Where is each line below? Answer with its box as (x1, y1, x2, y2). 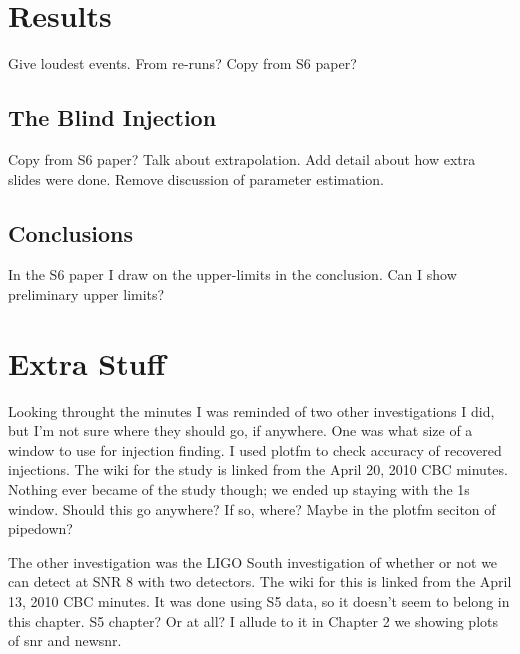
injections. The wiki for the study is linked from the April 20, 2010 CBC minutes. (8, 459, 508, 480)
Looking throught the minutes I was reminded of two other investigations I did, (8, 400, 495, 421)
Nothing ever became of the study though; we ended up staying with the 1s (8, 479, 470, 499)
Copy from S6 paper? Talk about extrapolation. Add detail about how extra (8, 148, 476, 169)
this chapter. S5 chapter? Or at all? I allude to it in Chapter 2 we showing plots (8, 610, 498, 631)
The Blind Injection (8, 102, 217, 133)
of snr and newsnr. (8, 630, 122, 651)
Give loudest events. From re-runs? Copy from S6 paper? (8, 53, 357, 74)
